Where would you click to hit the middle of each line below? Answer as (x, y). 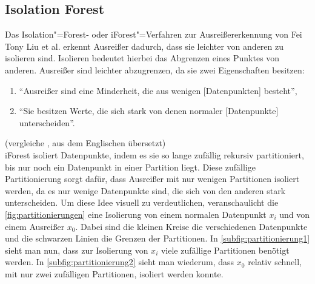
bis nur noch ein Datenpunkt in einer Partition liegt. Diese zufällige (130, 167)
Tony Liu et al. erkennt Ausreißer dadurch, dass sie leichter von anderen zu (144, 46)
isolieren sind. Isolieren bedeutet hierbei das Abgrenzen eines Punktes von (142, 58)
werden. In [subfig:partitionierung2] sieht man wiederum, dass (120, 262)
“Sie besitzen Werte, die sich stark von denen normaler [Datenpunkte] (149, 111)
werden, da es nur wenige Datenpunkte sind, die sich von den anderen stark (145, 190)
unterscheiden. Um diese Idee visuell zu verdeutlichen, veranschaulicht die (142, 202)
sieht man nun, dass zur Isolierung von (77, 250)
